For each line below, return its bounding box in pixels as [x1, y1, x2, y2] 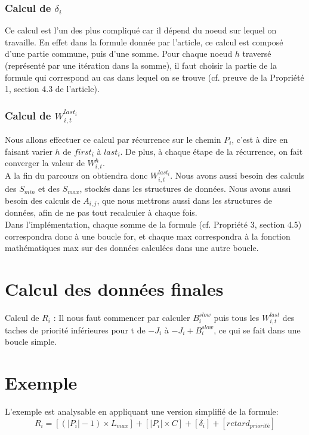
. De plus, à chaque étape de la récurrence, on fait [120, 145, 303, 157]
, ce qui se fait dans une [214, 323, 301, 336]
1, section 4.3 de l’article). [5, 82, 100, 95]
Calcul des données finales [5, 277, 224, 301]
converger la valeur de [5, 157, 85, 169]
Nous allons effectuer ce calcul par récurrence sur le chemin [5, 133, 221, 146]
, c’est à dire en [231, 133, 288, 146]
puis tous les [214, 311, 259, 323]
